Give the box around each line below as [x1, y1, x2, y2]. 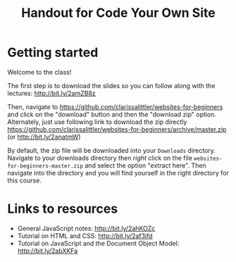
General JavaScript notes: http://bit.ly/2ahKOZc [17, 224, 156, 232]
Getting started [7, 44, 99, 61]
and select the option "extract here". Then [84, 161, 206, 170]
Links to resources [7, 201, 118, 217]
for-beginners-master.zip [7, 162, 83, 170]
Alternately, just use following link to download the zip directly [7, 118, 187, 126]
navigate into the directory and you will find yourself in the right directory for [7, 168, 229, 177]
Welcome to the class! [7, 68, 72, 76]
